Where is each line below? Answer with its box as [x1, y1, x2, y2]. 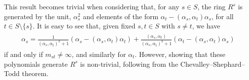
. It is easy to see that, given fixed [33, 21, 136, 31]
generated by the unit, [4, 11, 71, 21]
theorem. [22, 68, 49, 79]
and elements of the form [83, 11, 159, 21]
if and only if [4, 49, 43, 59]
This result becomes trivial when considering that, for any [4, 1, 179, 11]
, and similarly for [71, 49, 126, 59]
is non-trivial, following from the [80, 58, 178, 69]
